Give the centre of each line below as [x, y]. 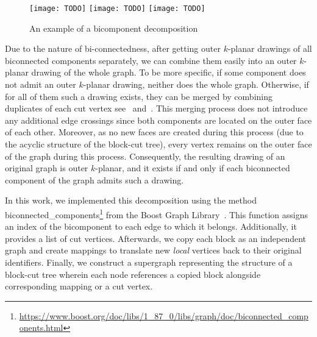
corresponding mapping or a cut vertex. [79, 286]
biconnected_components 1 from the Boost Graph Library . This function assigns [156, 213]
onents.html [41, 328]
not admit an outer [41, 84]
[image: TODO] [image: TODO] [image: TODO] [117, 9]
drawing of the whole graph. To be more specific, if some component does [169, 72]
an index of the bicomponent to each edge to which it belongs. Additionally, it [151, 226]
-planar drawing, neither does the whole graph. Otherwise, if [196, 84]
